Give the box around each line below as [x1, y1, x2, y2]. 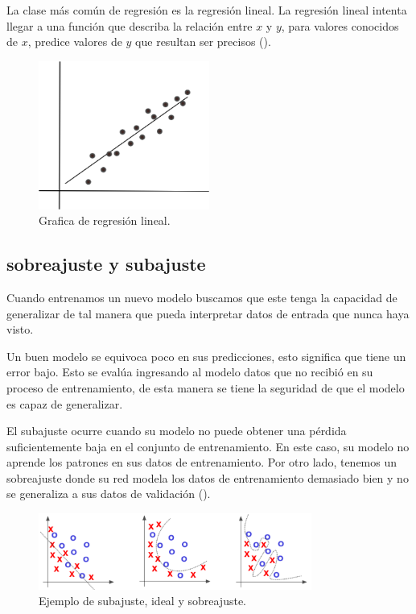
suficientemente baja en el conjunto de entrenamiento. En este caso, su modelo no [6, 438, 410, 454]
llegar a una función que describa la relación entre [6, 17, 253, 34]
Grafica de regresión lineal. [39, 212, 171, 229]
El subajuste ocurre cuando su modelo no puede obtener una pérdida [6, 422, 347, 439]
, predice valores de [27, 33, 122, 50]
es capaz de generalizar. [6, 395, 123, 412]
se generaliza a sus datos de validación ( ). [6, 485, 211, 502]
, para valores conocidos [281, 17, 399, 34]
